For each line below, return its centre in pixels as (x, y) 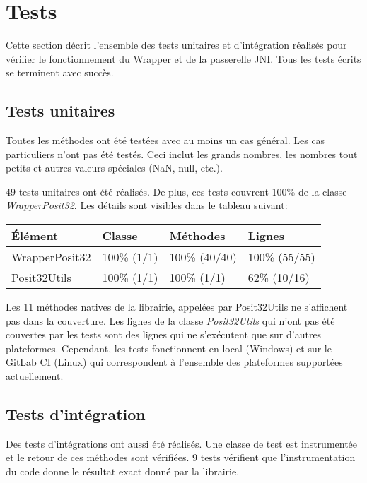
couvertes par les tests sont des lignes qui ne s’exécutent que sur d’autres (164, 334)
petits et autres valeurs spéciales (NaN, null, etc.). (114, 168)
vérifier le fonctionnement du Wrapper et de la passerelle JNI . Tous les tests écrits (183, 58)
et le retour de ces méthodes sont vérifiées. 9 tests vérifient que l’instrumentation (181, 457)
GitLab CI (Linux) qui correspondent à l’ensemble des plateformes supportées (174, 362)
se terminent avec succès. (60, 72)
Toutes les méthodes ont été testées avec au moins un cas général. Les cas (165, 140)
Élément (35, 236)
